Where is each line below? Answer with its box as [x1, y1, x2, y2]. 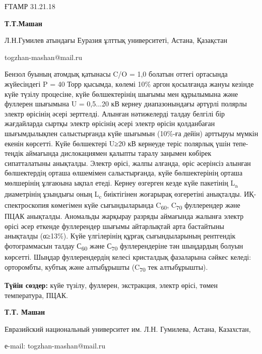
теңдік [5, 148, 24, 158]
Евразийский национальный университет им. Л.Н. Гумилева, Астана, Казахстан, [5, 323, 251, 334]
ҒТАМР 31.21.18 [5, 1, 55, 11]
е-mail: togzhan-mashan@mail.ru [5, 340, 106, 351]
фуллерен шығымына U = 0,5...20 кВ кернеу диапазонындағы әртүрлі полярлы [5, 98, 247, 109]
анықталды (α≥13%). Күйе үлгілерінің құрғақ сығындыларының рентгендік [5, 230, 236, 241]
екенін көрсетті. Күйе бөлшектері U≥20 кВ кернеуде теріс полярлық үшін [5, 138, 231, 148]
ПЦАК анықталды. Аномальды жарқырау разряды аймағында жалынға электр [5, 211, 244, 221]
